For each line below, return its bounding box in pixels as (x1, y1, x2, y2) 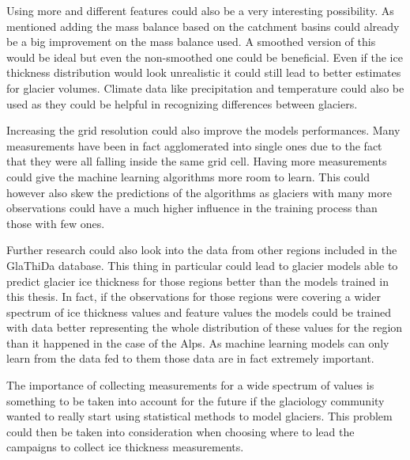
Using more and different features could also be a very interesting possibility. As (6, 2, 394, 18)
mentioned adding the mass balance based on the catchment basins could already (6, 17, 400, 34)
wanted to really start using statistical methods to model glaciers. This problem (6, 408, 393, 424)
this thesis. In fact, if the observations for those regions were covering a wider (6, 288, 382, 305)
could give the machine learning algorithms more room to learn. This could (6, 168, 371, 184)
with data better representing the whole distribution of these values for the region (6, 319, 403, 336)
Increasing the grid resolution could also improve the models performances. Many (6, 122, 401, 139)
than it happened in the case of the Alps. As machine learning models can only (6, 334, 389, 351)
